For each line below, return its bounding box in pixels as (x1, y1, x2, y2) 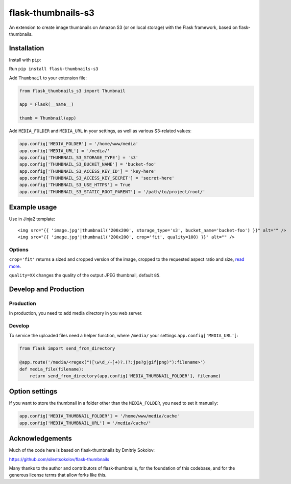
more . (9, 263, 21, 269)
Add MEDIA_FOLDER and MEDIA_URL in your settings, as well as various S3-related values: (9, 128, 192, 134)
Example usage (9, 203, 57, 211)
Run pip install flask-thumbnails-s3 (9, 66, 98, 72)
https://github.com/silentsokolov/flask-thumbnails (9, 456, 110, 462)
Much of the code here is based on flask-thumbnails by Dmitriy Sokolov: (9, 447, 155, 453)
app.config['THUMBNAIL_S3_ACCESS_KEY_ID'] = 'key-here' (19, 168, 157, 174)
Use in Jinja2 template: (9, 216, 56, 222)
